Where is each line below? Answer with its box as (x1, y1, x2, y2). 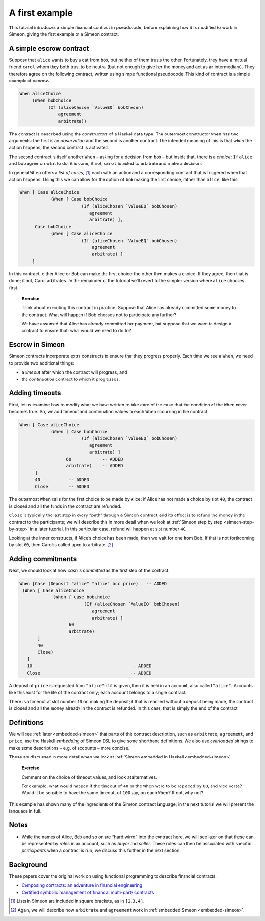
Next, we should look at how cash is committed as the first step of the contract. (9, 568, 170, 573)
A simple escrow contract (9, 44, 89, 53)
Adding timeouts (9, 389, 61, 397)
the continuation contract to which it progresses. (21, 376, 120, 382)
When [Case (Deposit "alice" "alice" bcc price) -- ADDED (19, 581, 167, 586)
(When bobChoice (32, 98, 72, 103)
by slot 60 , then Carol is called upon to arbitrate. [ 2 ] (9, 542, 114, 547)
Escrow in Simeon (9, 340, 65, 349)
